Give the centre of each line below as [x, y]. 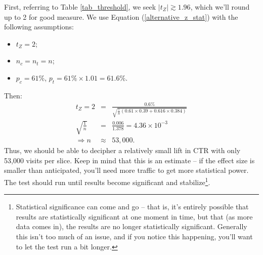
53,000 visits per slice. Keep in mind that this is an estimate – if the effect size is [129, 160]
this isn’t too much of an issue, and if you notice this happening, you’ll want [134, 236]
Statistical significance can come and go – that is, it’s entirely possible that [132, 207]
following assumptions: [39, 27]
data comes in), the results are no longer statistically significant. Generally [131, 226]
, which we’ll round [220, 7]
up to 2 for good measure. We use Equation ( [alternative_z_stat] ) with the [121, 16]
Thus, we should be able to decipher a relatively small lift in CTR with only [122, 150]
